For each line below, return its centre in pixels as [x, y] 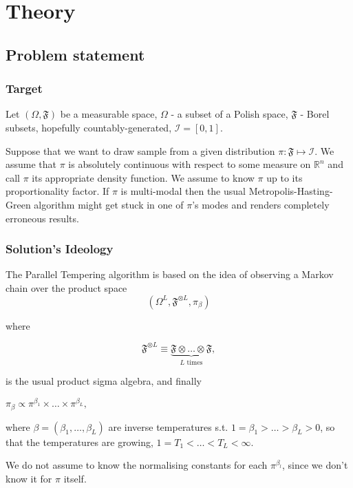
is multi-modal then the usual [183, 191]
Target [24, 88]
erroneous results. [42, 218]
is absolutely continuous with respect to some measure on [190, 164]
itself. [75, 478]
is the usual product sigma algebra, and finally [104, 381]
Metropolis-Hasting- [291, 191]
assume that [31, 164]
